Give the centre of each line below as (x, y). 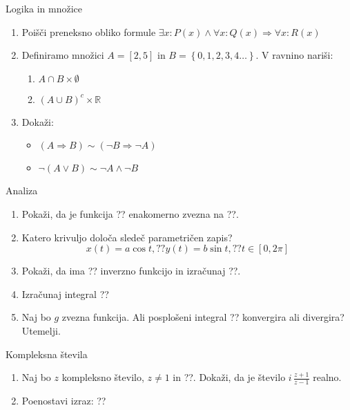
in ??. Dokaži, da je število (229, 377)
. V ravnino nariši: (294, 55)
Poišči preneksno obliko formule (89, 31)
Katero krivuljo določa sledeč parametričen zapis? (127, 237)
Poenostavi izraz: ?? (64, 400)
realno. (327, 377)
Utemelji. (41, 330)
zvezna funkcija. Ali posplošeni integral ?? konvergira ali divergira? (203, 317)
